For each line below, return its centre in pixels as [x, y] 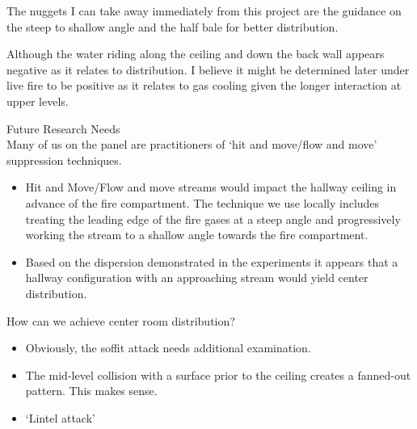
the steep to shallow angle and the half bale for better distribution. [173, 26]
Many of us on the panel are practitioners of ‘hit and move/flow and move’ [192, 144]
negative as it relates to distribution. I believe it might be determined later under [208, 69]
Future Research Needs [63, 128]
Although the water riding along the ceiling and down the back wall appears [196, 54]
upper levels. [38, 101]
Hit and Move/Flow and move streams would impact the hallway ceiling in [211, 187]
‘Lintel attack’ [60, 417]
